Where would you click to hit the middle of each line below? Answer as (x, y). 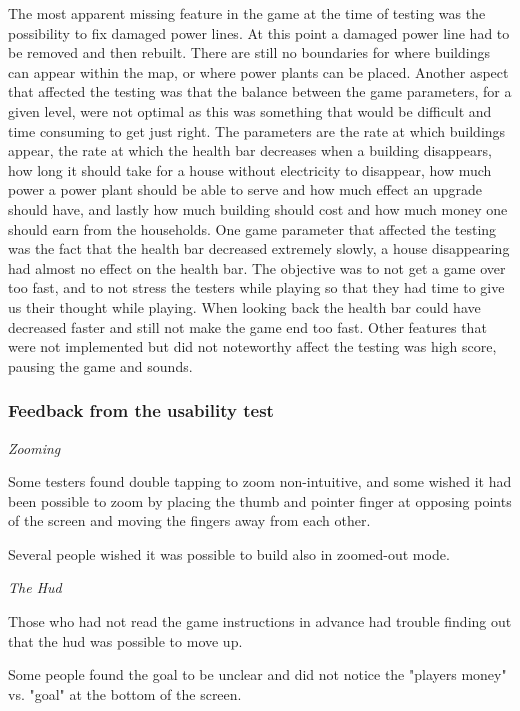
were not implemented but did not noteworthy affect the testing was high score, (252, 346)
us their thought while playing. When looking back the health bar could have (244, 306)
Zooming (34, 447)
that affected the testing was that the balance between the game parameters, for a (260, 91)
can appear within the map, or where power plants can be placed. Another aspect (258, 71)
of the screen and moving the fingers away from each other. (189, 520)
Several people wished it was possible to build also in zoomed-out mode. (229, 553)
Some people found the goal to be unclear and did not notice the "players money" (257, 674)
